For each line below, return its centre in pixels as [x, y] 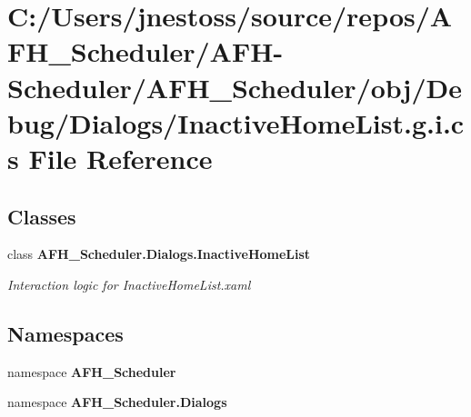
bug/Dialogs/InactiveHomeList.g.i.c [236, 122]
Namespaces [65, 333]
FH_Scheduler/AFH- [145, 51]
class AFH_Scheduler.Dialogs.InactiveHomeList [159, 254]
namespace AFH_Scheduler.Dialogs [117, 402]
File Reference [120, 158]
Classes [42, 216]
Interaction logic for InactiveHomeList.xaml [129, 284]
